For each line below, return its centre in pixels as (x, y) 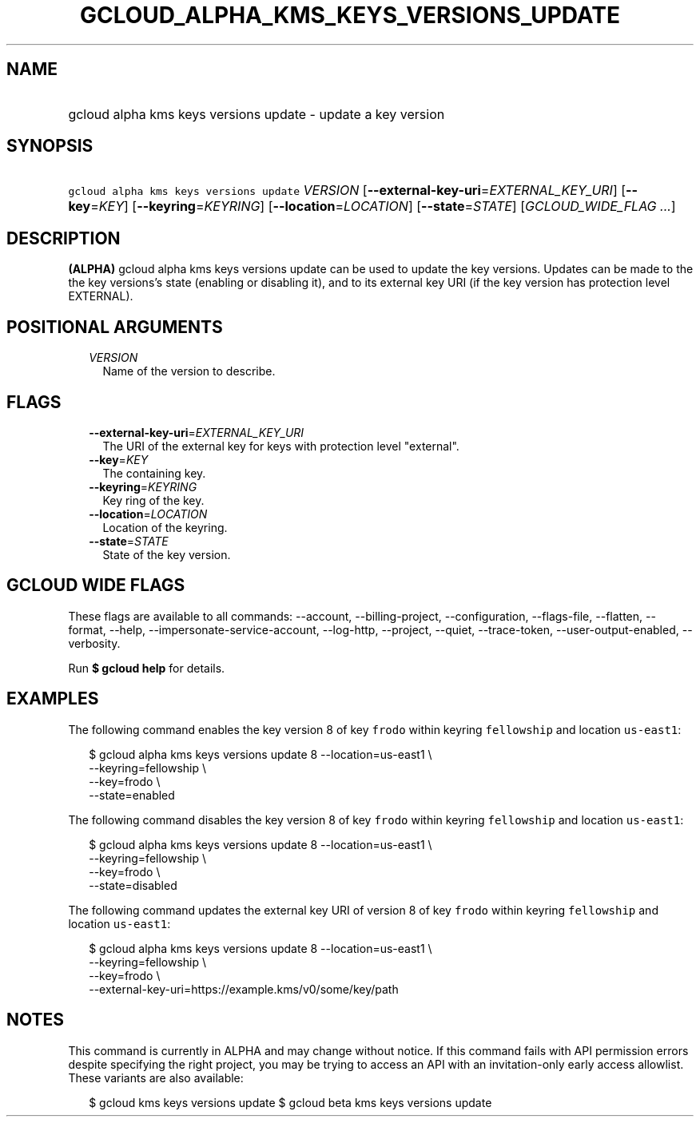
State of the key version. (167, 554)
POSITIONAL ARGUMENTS (115, 327)
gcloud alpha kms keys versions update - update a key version (257, 114)
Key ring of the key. (153, 500)
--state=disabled (133, 885)
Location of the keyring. (165, 527)
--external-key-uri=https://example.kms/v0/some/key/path (244, 989)
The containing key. (154, 473)
